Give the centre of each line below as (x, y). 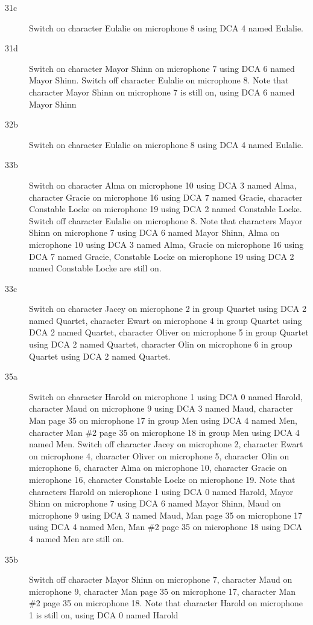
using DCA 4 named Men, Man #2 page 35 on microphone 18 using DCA (166, 527)
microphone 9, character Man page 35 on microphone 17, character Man (163, 591)
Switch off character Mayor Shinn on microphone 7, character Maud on (161, 579)
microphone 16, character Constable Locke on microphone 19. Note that (162, 479)
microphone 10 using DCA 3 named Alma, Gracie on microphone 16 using (166, 244)
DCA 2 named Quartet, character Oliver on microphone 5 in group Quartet (169, 332)
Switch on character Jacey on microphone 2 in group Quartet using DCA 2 (168, 309)
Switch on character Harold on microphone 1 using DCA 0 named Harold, (166, 396)
